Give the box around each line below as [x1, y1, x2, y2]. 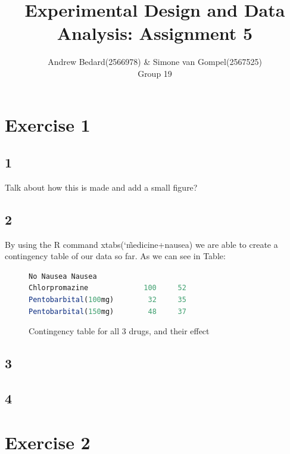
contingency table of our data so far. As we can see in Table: [5, 250, 226, 262]
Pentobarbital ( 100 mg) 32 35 [29, 296, 186, 304]
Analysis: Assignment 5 [57, 21, 253, 45]
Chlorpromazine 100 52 [29, 284, 186, 293]
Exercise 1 [5, 112, 91, 136]
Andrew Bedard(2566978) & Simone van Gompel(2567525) [48, 55, 262, 68]
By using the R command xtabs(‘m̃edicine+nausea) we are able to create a [5, 238, 278, 250]
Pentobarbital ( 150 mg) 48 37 [29, 307, 186, 316]
